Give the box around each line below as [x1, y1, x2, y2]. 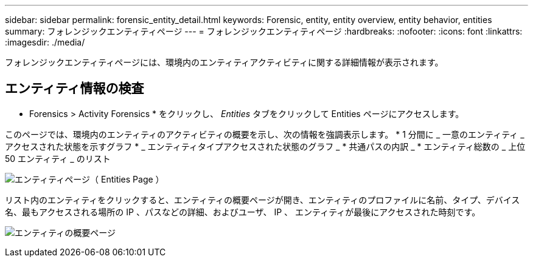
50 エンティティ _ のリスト [5, 153, 111, 164]
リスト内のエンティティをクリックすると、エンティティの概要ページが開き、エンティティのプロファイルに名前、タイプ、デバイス [5, 194, 520, 205]
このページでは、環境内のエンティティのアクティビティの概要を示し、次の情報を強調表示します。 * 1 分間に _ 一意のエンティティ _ [5, 129, 524, 139]
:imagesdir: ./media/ [5, 37, 85, 47]
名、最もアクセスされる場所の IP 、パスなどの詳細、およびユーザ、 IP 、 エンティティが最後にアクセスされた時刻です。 [5, 206, 481, 217]
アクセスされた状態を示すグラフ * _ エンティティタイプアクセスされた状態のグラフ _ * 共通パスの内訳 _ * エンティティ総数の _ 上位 [5, 141, 526, 152]
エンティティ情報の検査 [5, 81, 144, 96]
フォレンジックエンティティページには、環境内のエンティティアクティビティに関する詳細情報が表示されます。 [5, 57, 444, 67]
